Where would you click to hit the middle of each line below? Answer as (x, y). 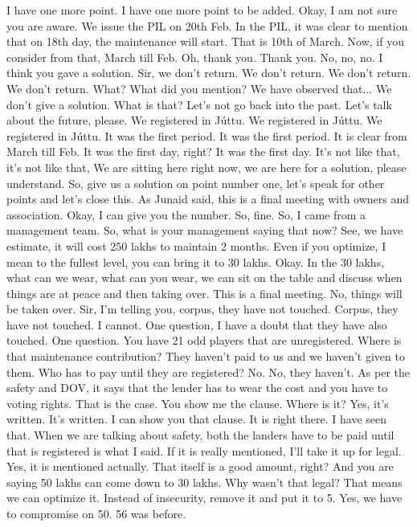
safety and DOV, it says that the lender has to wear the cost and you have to (197, 388)
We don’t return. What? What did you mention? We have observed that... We (199, 88)
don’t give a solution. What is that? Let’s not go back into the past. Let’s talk (199, 104)
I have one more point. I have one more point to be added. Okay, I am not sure (202, 10)
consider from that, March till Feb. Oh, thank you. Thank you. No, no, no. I (195, 57)
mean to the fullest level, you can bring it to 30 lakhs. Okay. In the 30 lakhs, (196, 261)
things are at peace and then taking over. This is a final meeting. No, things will (204, 293)
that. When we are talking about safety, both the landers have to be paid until (200, 435)
